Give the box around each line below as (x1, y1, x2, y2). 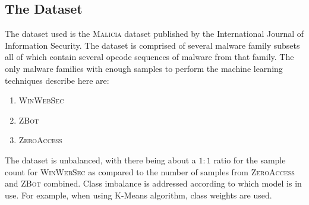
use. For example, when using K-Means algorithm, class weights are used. (5, 188, 272, 201)
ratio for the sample (213, 153, 286, 166)
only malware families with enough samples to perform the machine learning (5, 62, 283, 74)
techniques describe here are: (5, 74, 109, 86)
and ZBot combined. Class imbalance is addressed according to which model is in (5, 177, 302, 190)
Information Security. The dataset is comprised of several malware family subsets (5, 39, 300, 51)
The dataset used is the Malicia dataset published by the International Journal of (5, 27, 304, 40)
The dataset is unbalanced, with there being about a (5, 153, 196, 166)
